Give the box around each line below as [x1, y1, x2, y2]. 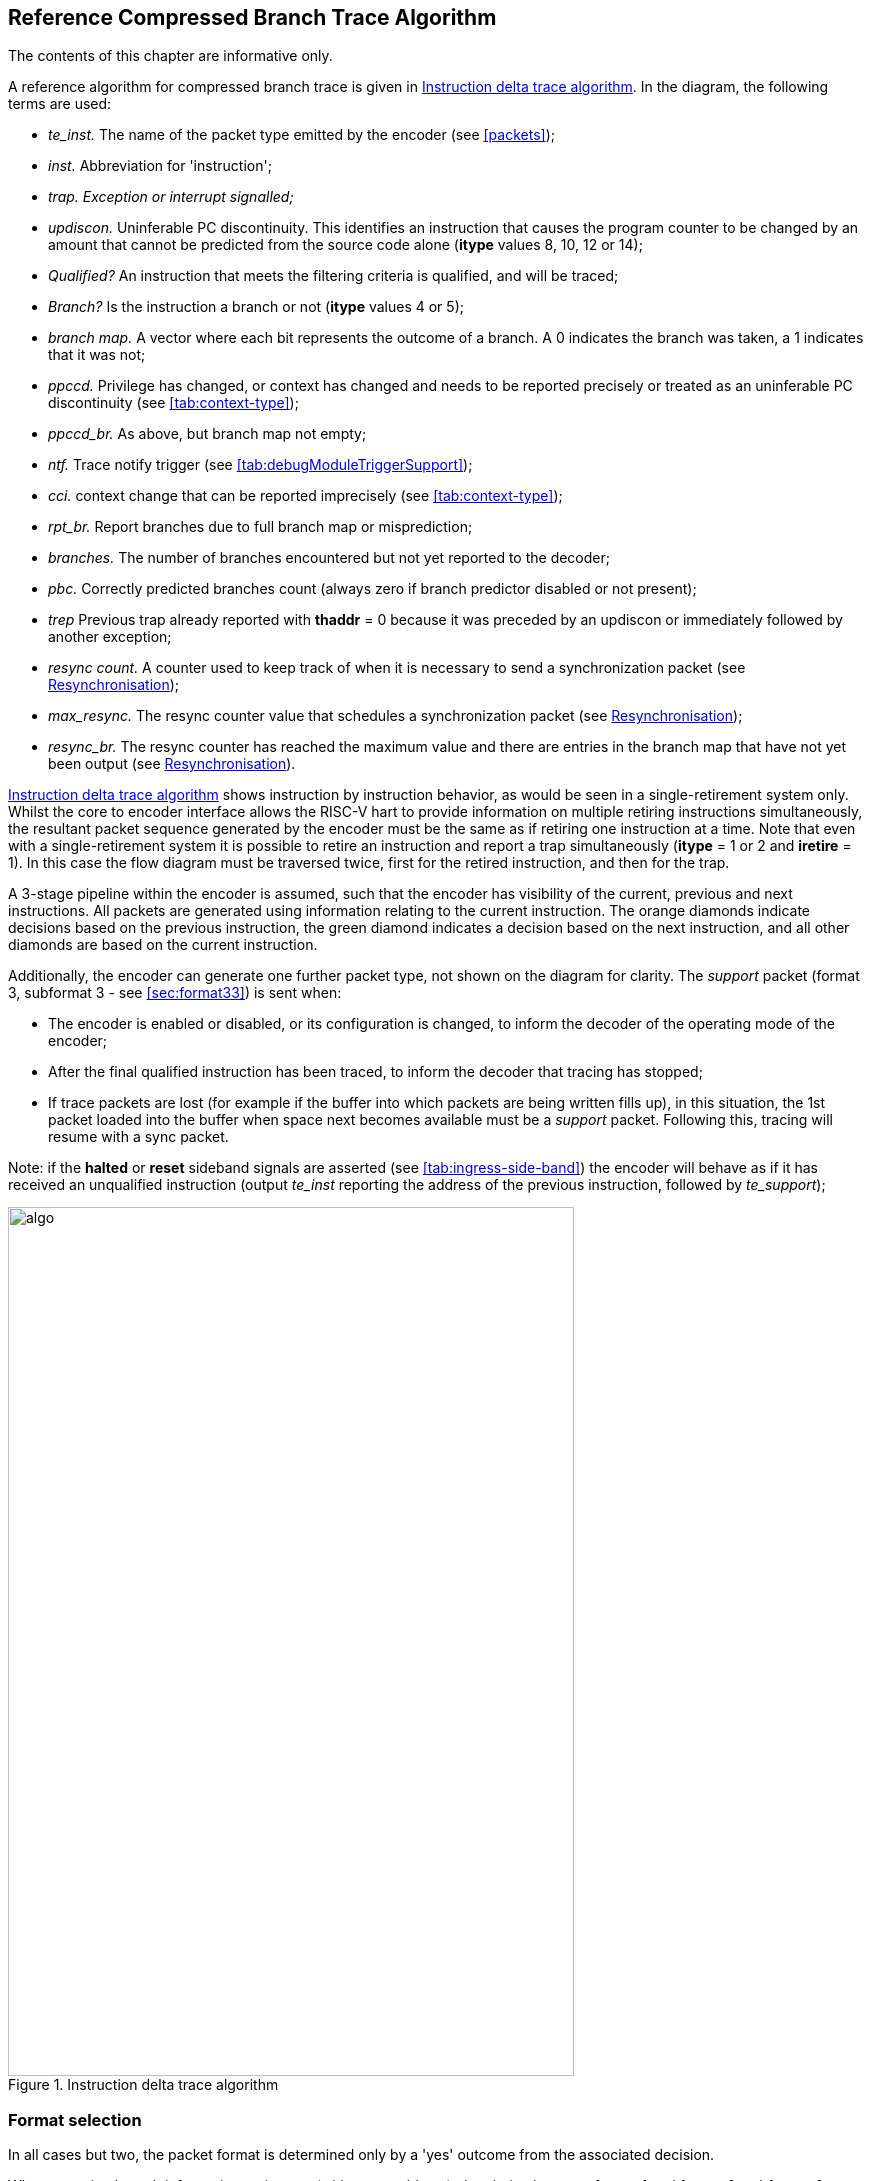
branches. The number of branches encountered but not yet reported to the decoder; [48, 549, 610, 567]
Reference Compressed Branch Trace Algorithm [8, 5, 497, 30]
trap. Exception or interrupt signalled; [48, 188, 294, 206]
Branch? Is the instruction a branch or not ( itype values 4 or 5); [48, 298, 464, 316]
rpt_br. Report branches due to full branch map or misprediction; [48, 518, 473, 536]
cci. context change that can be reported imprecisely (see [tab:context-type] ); [48, 487, 563, 505]
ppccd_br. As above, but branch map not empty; [48, 425, 367, 443]
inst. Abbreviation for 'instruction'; [48, 157, 272, 175]
